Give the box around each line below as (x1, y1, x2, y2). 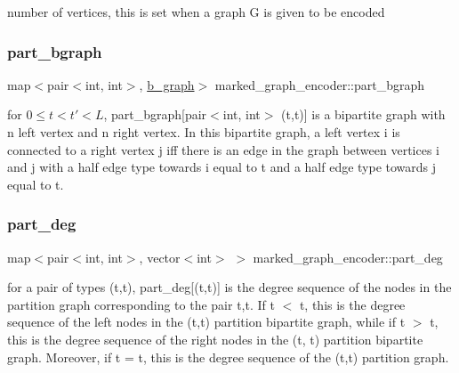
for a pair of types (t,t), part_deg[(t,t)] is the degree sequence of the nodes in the (7, 278, 452, 296)
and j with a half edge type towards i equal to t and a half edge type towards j (7, 158, 437, 176)
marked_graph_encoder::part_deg (253, 247, 443, 266)
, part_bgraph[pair (103, 105, 207, 124)
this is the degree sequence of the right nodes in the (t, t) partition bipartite (7, 329, 423, 348)
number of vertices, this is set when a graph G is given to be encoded (7, 3, 385, 20)
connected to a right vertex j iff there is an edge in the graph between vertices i (7, 140, 440, 158)
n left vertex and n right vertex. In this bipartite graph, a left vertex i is (7, 123, 400, 141)
